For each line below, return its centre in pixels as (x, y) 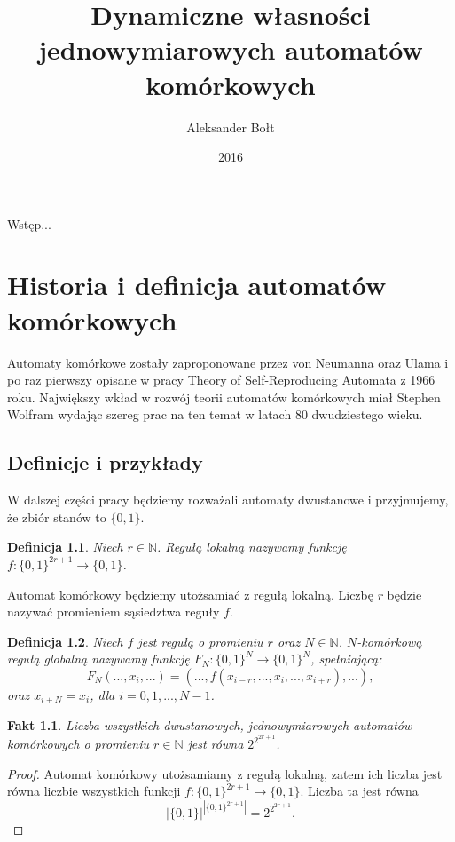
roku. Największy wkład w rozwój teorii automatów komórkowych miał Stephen (224, 397)
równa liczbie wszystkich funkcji (94, 791)
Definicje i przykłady (105, 462)
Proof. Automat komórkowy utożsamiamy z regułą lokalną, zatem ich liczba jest (225, 773)
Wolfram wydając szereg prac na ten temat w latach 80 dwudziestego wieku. (215, 414)
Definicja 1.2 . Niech (65, 641)
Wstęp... (29, 223)
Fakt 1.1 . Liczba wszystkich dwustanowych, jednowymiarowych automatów (210, 725)
